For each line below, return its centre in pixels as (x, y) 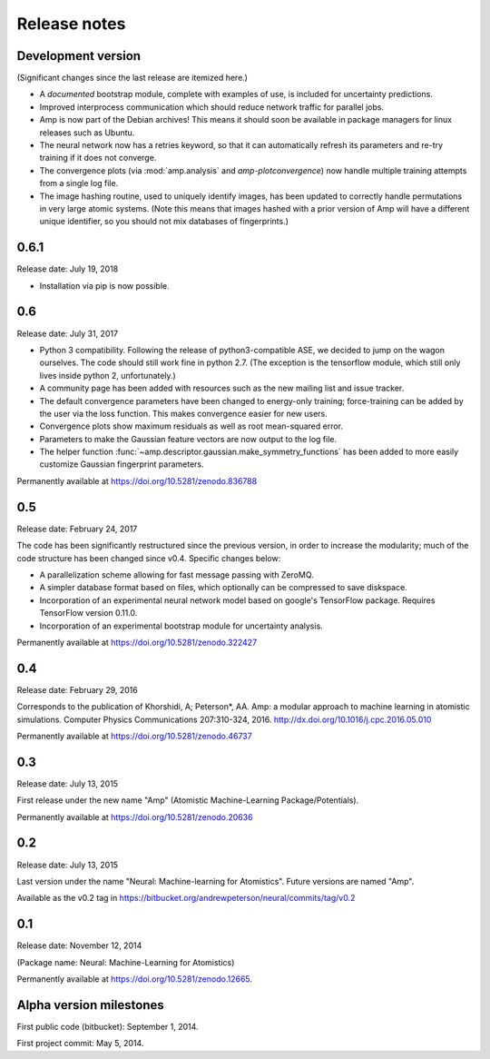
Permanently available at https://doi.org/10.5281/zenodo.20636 (135, 817)
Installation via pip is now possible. (104, 285)
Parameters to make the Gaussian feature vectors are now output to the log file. (188, 439)
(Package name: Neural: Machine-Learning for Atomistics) (126, 962)
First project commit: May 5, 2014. (80, 1044)
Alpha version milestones (91, 1005)
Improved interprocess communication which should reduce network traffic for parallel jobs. (212, 107)
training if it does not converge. (98, 158)
